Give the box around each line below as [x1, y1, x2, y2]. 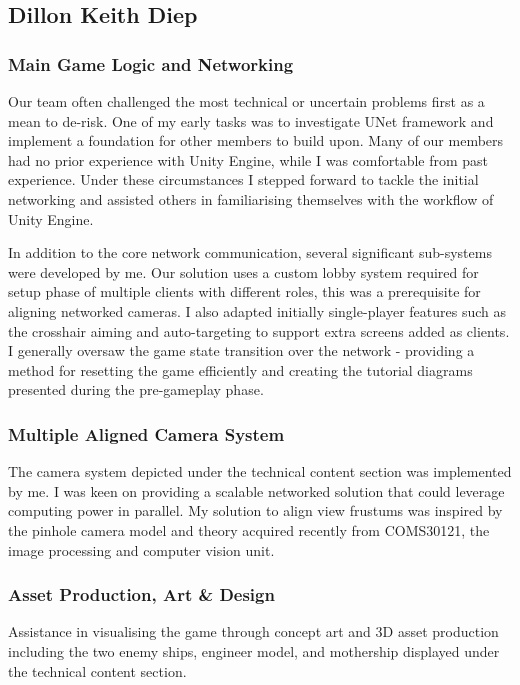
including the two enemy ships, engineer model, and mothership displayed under [8, 640, 500, 661]
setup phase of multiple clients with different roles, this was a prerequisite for [8, 281, 481, 302]
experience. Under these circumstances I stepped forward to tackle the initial [8, 169, 479, 190]
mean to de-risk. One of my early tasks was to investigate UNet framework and [8, 110, 494, 131]
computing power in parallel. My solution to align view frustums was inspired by [8, 500, 503, 521]
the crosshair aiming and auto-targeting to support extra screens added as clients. [8, 320, 510, 341]
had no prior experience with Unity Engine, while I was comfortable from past [8, 149, 489, 170]
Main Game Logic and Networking [8, 51, 294, 76]
